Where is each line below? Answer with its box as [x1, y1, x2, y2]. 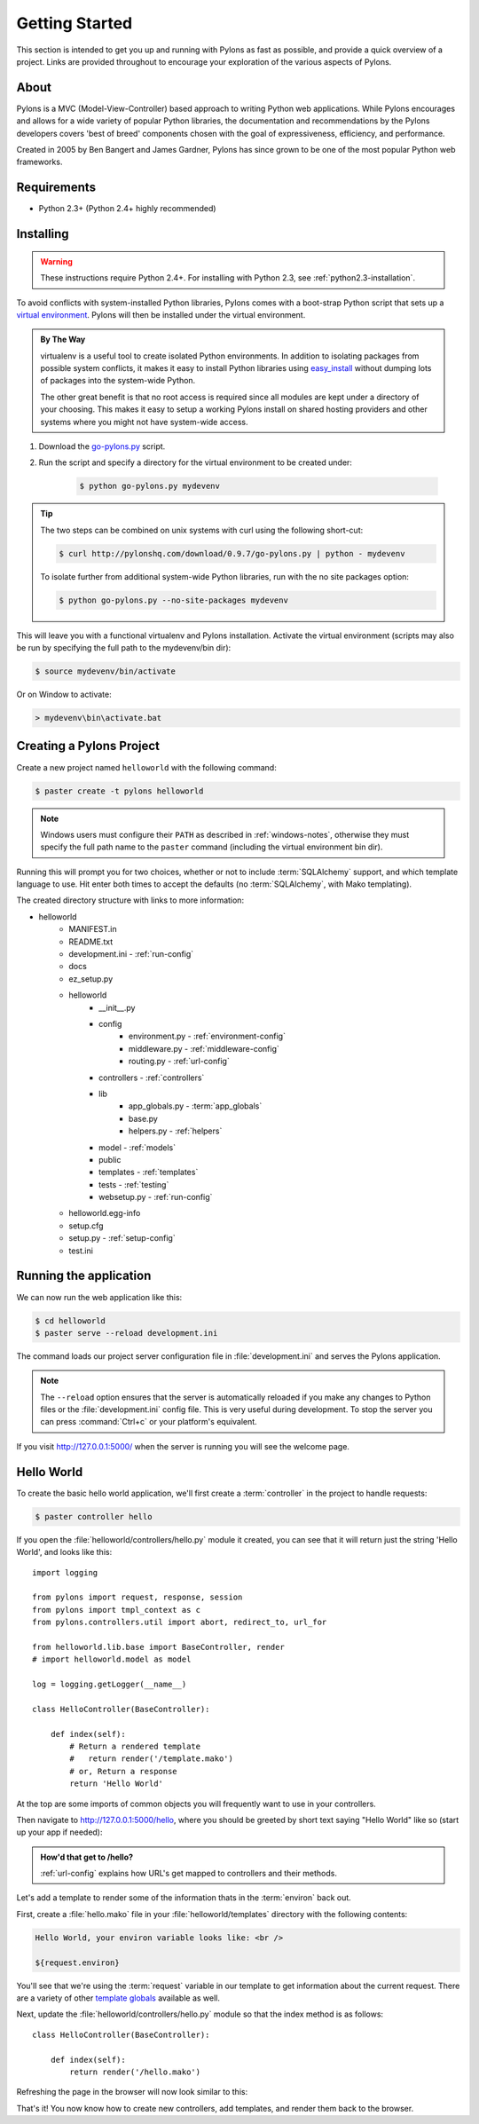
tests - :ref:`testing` [98, 1179, 169, 1189]
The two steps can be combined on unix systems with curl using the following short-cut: [40, 525, 364, 535]
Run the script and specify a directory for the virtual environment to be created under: [38, 457, 352, 468]
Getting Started [16, 13, 133, 33]
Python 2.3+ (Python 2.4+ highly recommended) [38, 203, 216, 214]
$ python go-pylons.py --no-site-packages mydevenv [59, 595, 288, 605]
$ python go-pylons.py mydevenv [79, 481, 221, 492]
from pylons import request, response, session [32, 1592, 243, 1602]
